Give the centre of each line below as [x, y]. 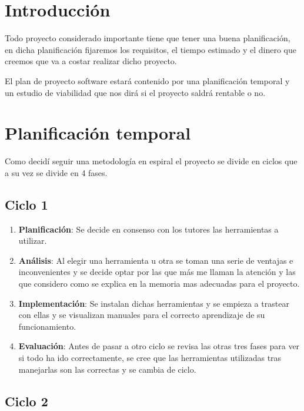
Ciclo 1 [26, 204]
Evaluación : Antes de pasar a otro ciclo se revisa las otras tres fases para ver [159, 346]
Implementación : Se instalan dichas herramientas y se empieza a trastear [154, 303]
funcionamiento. [47, 326]
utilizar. [33, 241]
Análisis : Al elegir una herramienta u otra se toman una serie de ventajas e [156, 260]
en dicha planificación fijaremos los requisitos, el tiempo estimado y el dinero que [151, 49]
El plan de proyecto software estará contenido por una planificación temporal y [147, 80]
